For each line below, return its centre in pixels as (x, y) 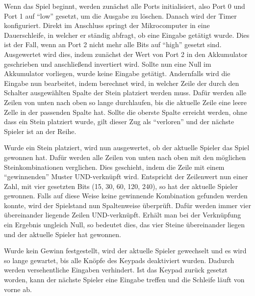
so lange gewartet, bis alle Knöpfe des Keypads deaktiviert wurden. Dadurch (119, 260)
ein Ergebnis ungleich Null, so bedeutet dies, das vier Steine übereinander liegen (125, 225)
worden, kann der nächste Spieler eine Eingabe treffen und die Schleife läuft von (124, 280)
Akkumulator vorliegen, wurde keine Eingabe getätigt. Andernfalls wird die (117, 73)
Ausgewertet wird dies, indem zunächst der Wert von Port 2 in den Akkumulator (126, 54)
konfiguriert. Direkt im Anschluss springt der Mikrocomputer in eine (107, 25)
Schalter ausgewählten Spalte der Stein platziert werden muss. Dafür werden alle (125, 93)
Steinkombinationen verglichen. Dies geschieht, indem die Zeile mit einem (114, 167)
